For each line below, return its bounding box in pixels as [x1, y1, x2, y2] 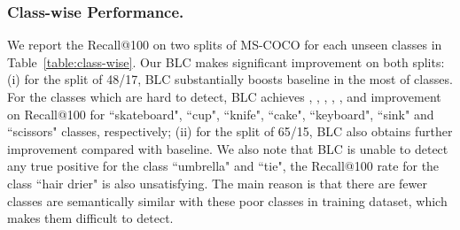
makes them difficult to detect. [7, 209, 174, 227]
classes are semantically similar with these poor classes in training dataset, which [7, 191, 448, 210]
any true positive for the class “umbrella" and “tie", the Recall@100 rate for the [7, 157, 440, 175]
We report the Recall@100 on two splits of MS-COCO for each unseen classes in [7, 35, 442, 54]
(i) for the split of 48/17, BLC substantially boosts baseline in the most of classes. [7, 70, 453, 88]
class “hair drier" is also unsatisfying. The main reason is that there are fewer [7, 173, 427, 192]
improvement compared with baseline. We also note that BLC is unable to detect [7, 139, 448, 157]
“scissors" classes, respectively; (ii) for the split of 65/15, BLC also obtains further [7, 122, 453, 141]
